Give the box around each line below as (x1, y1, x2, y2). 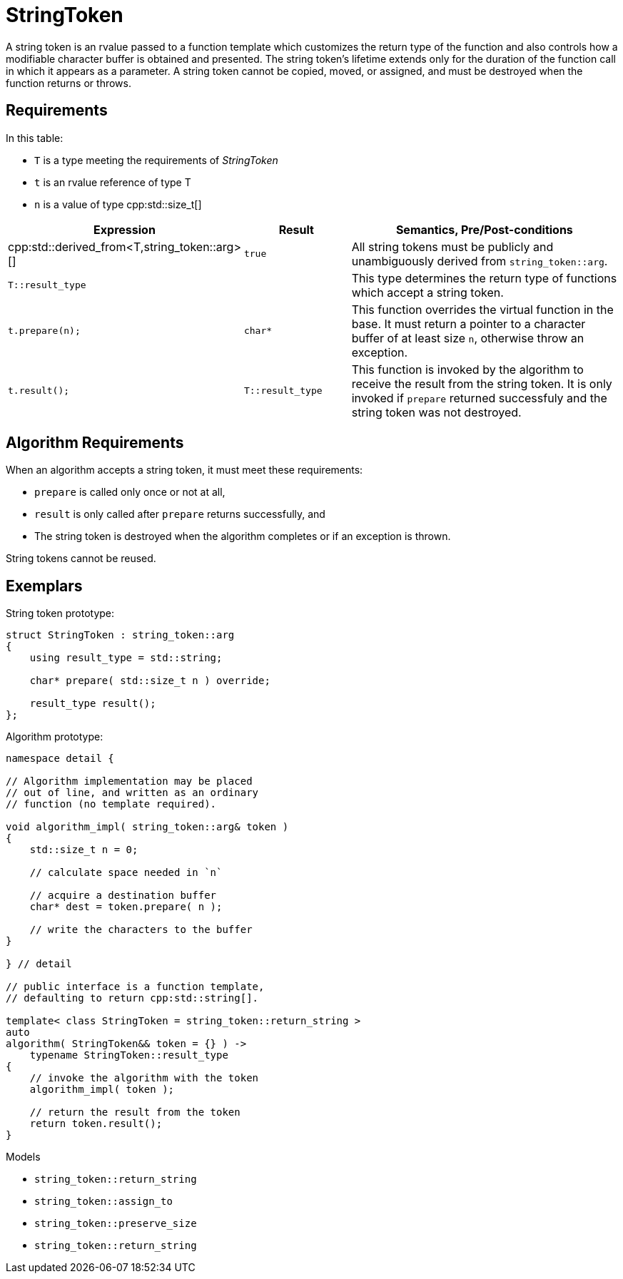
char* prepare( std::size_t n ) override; (29, 675, 270, 687)
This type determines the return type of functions (351, 270, 617, 285)
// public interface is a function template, (6, 981, 265, 993)
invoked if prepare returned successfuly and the (351, 390, 607, 405)
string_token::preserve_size (34, 1218, 197, 1230)
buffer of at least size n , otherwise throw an (351, 330, 584, 345)
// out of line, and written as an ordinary (6, 787, 259, 799)
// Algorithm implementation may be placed (6, 775, 253, 788)
